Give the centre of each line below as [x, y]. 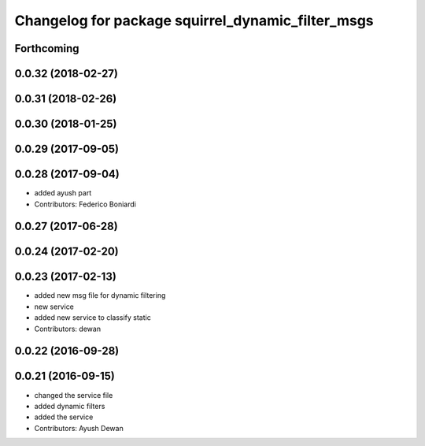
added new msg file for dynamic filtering [100, 295]
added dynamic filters [70, 406]
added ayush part [63, 193]
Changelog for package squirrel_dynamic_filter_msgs [194, 20]
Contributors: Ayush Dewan [79, 428]
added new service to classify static [92, 318]
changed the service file [74, 395]
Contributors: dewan [68, 329]
